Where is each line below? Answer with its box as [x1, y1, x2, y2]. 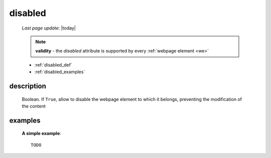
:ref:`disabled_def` [34, 61, 72, 67]
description [9, 81, 46, 90]
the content [22, 103, 46, 109]
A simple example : [22, 130, 61, 136]
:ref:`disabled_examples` [34, 69, 85, 75]
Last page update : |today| [22, 25, 76, 31]
